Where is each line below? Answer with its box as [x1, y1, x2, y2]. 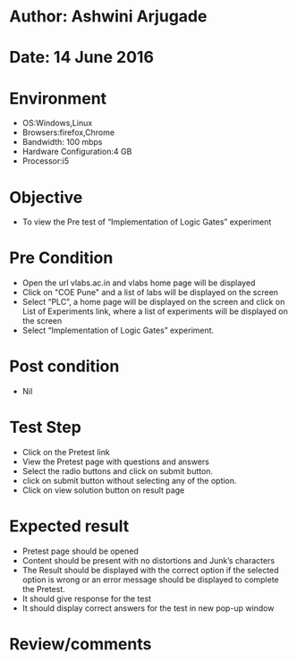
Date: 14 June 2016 [9, 47, 155, 68]
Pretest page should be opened [21, 546, 139, 556]
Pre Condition [9, 248, 114, 268]
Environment [9, 88, 107, 108]
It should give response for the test [21, 593, 152, 604]
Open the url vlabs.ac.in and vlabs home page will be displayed [21, 277, 256, 288]
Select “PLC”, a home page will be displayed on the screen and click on [21, 297, 285, 308]
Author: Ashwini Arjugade [9, 6, 208, 27]
